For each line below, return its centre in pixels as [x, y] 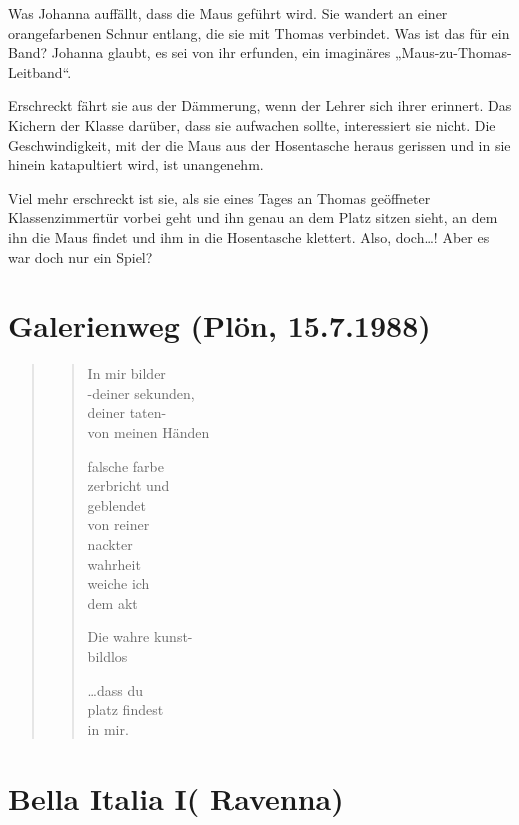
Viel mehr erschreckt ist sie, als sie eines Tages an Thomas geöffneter [219, 197]
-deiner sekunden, [141, 392]
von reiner [118, 524]
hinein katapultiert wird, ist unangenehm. [136, 164]
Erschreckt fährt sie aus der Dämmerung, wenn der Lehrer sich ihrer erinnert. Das [260, 105]
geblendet [116, 504]
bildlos [107, 655]
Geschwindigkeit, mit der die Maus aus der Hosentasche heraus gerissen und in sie [259, 144]
